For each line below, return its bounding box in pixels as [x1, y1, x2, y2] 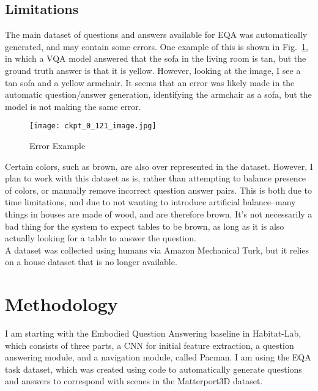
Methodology [5, 291, 118, 316]
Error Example [29, 139, 86, 152]
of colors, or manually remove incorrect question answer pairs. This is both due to [5, 183, 312, 196]
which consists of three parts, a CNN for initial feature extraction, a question [5, 338, 294, 351]
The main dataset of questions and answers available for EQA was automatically [5, 28, 308, 41]
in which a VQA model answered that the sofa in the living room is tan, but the [5, 52, 306, 65]
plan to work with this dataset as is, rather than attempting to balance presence [5, 172, 306, 185]
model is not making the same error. [5, 100, 141, 112]
